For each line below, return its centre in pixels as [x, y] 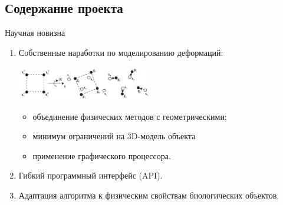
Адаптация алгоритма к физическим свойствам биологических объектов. [149, 195]
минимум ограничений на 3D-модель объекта [114, 136]
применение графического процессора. [102, 155]
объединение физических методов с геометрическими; [130, 116]
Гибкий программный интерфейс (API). [91, 175]
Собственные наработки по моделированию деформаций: [121, 52]
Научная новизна [35, 33]
